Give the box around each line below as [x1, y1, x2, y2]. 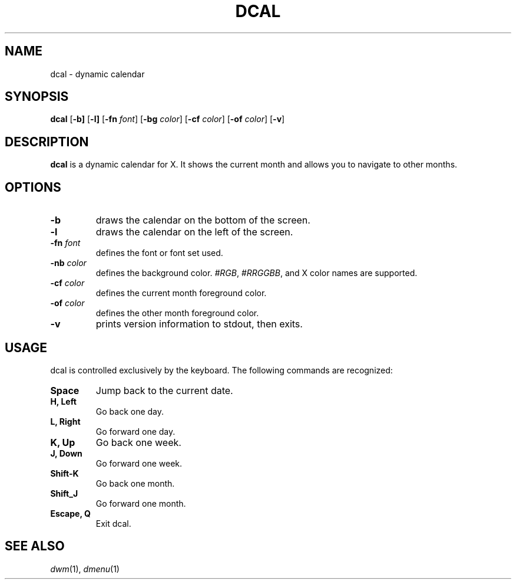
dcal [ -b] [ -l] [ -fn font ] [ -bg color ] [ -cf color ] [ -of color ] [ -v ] [50, 114, 285, 124]
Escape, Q [50, 508, 91, 519]
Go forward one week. [95, 458, 183, 468]
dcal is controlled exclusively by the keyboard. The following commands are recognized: [50, 365, 393, 375]
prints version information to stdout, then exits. [95, 318, 303, 330]
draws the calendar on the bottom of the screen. [95, 214, 310, 227]
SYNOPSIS [5, 89, 69, 104]
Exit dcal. [95, 518, 131, 529]
